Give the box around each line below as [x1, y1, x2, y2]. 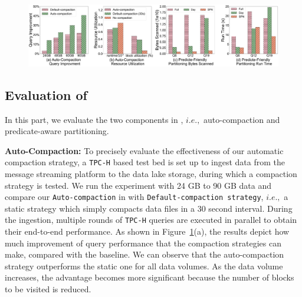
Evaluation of [5, 85, 87, 104]
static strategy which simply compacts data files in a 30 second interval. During [5, 202, 293, 214]
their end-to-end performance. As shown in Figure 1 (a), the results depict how [5, 225, 290, 238]
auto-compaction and [203, 113, 280, 125]
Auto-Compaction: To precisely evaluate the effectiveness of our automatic [5, 144, 284, 156]
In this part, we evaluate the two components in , [5, 113, 183, 125]
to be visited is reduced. [5, 283, 91, 295]
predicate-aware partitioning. [5, 125, 109, 137]
